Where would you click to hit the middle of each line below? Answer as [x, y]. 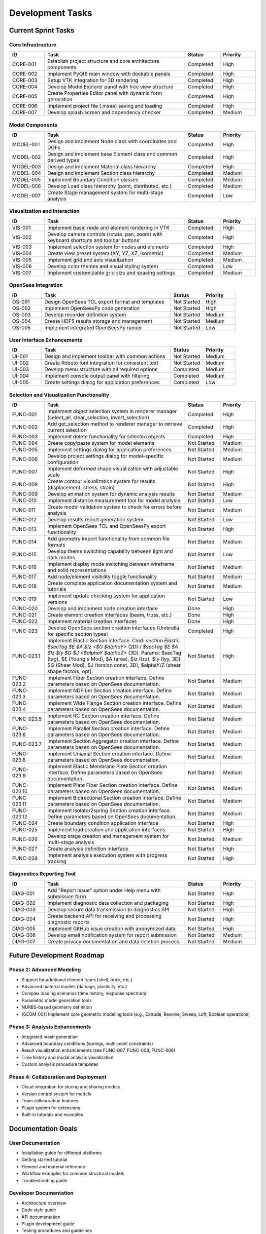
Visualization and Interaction [44, 211]
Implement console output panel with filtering [97, 376]
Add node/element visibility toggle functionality [102, 577]
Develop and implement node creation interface [102, 609]
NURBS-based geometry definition [57, 1007]
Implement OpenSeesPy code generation [92, 308]
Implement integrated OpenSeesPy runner [93, 327]
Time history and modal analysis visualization [67, 1057]
